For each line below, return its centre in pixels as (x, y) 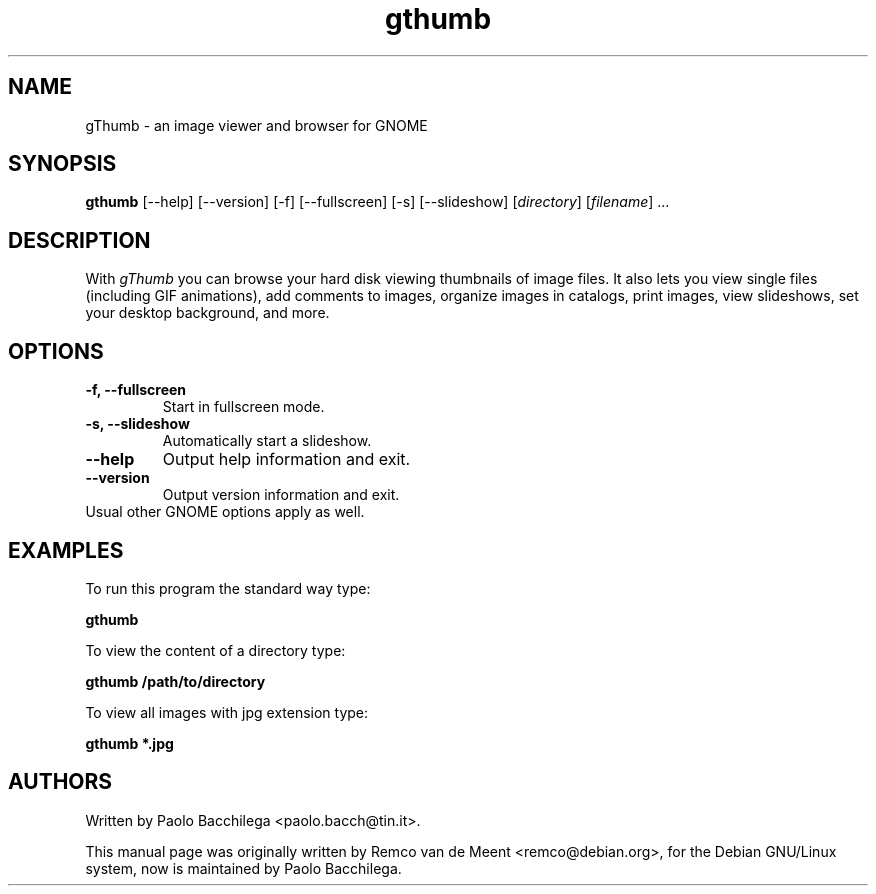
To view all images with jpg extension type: (227, 712)
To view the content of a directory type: (215, 650)
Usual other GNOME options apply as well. (225, 512)
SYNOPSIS (62, 164)
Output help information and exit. (286, 459)
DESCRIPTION (79, 240)
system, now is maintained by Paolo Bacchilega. (243, 868)
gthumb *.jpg (129, 743)
